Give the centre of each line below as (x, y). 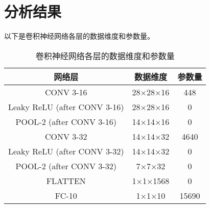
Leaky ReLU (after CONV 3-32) (66, 151)
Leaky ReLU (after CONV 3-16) (66, 107)
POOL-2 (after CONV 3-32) (66, 166)
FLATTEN (66, 180)
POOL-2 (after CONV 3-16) (66, 121)
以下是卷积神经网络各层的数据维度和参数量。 (79, 36)
